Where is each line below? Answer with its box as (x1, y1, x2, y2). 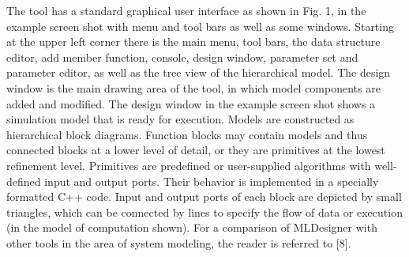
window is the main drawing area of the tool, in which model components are (6, 79, 381, 96)
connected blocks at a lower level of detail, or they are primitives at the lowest (6, 142, 385, 158)
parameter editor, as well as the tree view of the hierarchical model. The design (6, 64, 391, 81)
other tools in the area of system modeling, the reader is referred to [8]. (6, 234, 351, 251)
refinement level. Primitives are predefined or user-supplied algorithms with (6, 157, 371, 173)
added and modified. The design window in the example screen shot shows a (6, 95, 376, 111)
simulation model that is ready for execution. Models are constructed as (6, 111, 355, 127)
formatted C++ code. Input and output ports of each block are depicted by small (6, 188, 402, 205)
